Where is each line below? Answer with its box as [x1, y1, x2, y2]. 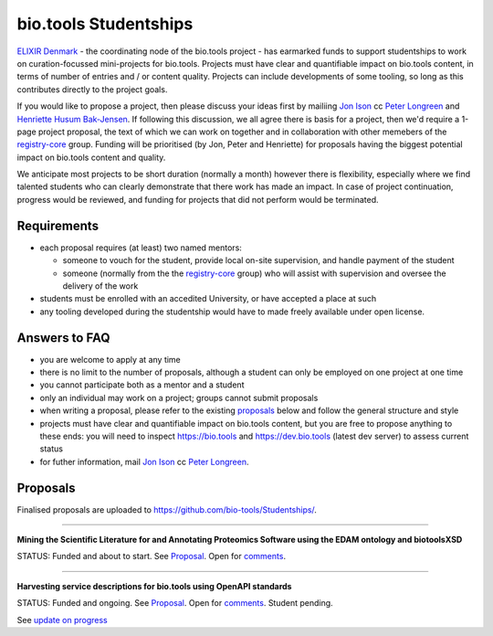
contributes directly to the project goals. [16, 83, 168, 95]
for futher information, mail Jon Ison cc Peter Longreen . [39, 456, 249, 467]
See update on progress [16, 614, 109, 625]
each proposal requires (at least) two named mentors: [39, 242, 242, 253]
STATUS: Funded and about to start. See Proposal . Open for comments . [16, 551, 287, 562]
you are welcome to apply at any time [39, 354, 182, 365]
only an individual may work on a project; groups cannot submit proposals [39, 392, 319, 403]
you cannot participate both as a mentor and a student [39, 379, 245, 390]
